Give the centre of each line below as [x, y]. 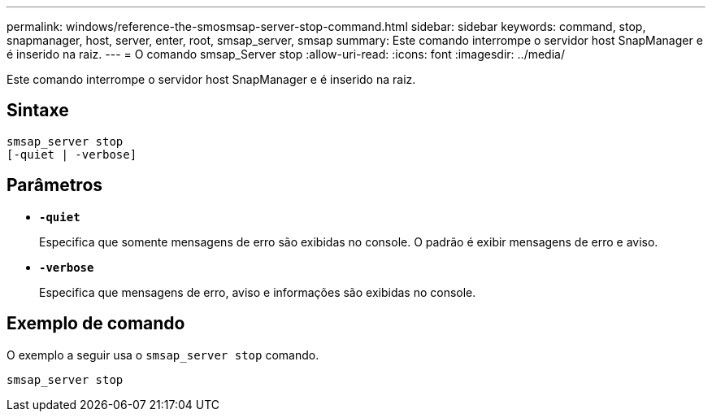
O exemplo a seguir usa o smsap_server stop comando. [163, 355]
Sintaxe [38, 111]
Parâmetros [55, 185]
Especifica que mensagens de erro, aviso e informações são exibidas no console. [258, 292]
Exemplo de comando [96, 324]
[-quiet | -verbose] [72, 154]
